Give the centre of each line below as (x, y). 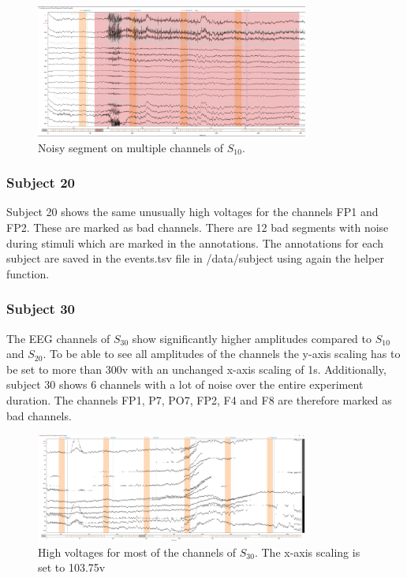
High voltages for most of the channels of (137, 552)
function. (28, 273)
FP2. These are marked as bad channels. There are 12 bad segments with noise (198, 227)
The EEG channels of (58, 338)
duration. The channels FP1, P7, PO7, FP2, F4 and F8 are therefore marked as (199, 399)
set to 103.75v (72, 567)
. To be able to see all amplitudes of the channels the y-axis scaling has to (222, 354)
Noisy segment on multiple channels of (131, 147)
